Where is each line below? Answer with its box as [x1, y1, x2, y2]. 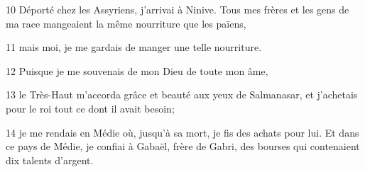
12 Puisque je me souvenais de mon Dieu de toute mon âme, [6, 63, 268, 78]
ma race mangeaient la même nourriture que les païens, [6, 16, 246, 30]
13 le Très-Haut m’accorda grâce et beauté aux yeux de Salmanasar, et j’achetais [6, 87, 358, 102]
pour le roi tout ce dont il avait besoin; [6, 101, 175, 115]
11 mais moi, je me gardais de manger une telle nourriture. [6, 40, 262, 55]
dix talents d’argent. [6, 152, 94, 167]
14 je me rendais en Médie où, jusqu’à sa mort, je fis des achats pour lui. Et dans [6, 125, 359, 139]
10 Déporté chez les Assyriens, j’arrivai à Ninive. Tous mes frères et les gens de [6, 2, 349, 16]
